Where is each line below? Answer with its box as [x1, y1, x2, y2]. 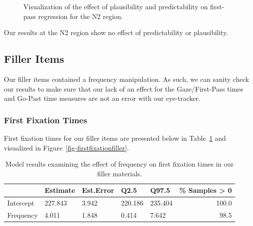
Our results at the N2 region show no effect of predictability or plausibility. [4, 27, 228, 38]
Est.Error [82, 185, 115, 195]
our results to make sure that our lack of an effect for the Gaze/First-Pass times [4, 83, 243, 94]
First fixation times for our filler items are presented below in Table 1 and [4, 132, 226, 143]
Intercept [7, 198, 35, 208]
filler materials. [97, 168, 142, 178]
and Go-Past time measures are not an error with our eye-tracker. [4, 93, 200, 103]
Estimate [44, 185, 76, 195]
